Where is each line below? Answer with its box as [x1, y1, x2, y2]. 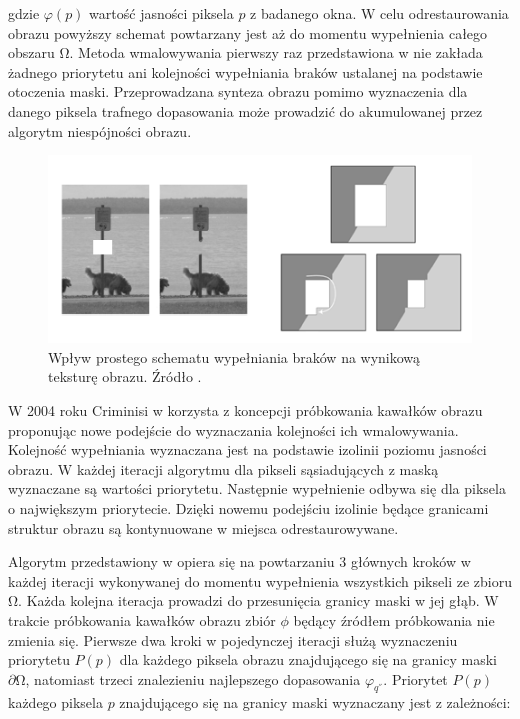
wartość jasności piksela [89, 3, 234, 23]
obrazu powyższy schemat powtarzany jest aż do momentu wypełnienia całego [8, 22, 488, 43]
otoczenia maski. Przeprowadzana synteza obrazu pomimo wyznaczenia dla [8, 81, 468, 102]
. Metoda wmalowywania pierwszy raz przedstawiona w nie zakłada [69, 42, 483, 63]
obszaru [8, 42, 55, 63]
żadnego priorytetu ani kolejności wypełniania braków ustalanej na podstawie [8, 61, 483, 82]
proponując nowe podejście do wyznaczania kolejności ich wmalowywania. [8, 419, 459, 440]
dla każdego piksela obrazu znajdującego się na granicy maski [119, 649, 497, 670]
